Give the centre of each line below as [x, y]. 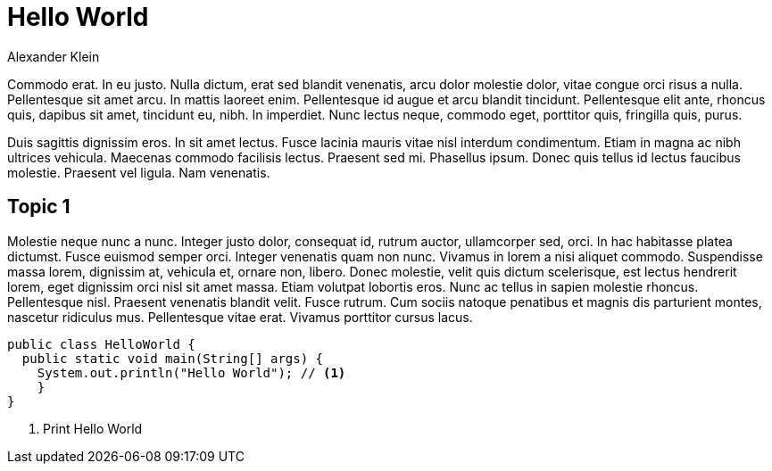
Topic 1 [39, 207]
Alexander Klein [54, 56]
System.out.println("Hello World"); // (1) [191, 372]
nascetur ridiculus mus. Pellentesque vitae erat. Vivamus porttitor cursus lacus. [240, 317]
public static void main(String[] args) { [173, 358]
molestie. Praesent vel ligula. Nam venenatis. [139, 172]
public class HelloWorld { [101, 344]
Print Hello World [93, 428]
